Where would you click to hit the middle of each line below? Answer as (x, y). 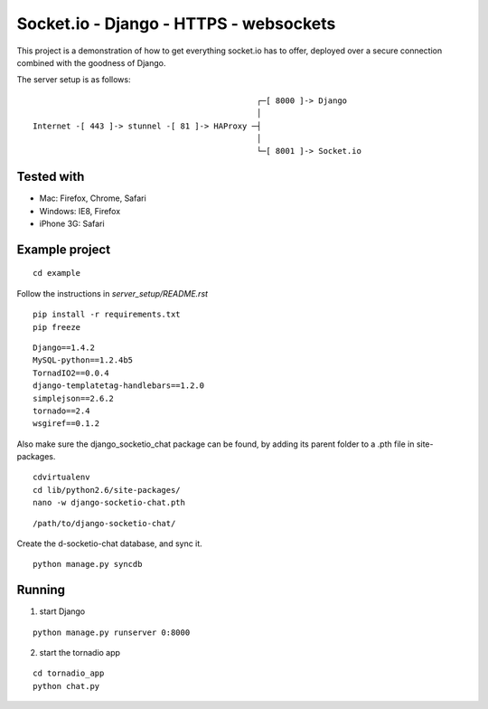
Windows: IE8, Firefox (80, 211)
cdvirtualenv (61, 477)
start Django (62, 611)
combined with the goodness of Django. (91, 62)
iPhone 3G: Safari (72, 223)
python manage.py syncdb (88, 564)
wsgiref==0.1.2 (66, 424)
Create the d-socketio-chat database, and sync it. (109, 544)
